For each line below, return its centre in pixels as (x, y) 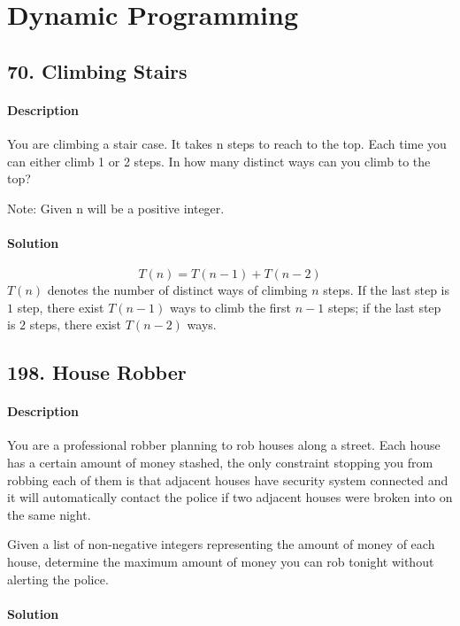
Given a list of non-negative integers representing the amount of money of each (221, 544)
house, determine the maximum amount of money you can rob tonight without (221, 562)
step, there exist (61, 307)
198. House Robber (97, 372)
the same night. (49, 514)
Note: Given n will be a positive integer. (116, 208)
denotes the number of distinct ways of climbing (177, 290)
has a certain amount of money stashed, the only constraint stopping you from (220, 463)
